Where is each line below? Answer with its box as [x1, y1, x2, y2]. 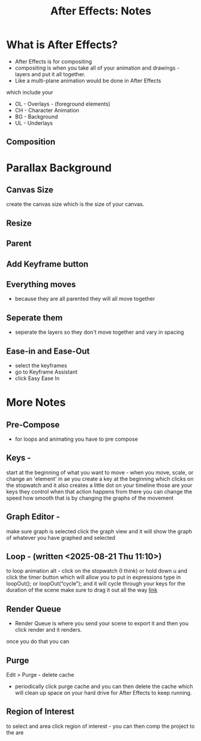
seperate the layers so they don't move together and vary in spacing [14, 328, 184, 336]
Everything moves [6, 279, 76, 289]
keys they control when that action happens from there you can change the [6, 488, 193, 495]
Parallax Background [6, 161, 112, 175]
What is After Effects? [6, 38, 118, 52]
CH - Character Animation [14, 106, 80, 113]
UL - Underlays [14, 119, 53, 127]
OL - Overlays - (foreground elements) [14, 100, 111, 107]
